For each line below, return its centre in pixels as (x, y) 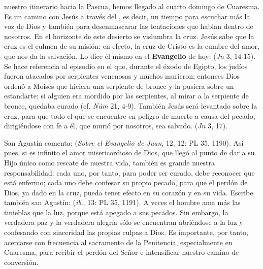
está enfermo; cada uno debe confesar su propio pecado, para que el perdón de (126, 182)
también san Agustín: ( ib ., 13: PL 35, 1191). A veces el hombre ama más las (122, 202)
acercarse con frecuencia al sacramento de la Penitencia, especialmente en (118, 242)
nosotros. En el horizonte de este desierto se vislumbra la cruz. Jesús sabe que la (129, 36)
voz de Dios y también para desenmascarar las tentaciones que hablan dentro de (129, 26)
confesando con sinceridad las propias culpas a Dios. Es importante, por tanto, (126, 232)
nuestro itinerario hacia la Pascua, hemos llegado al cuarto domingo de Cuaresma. (132, 6)
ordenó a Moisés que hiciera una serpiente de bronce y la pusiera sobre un (119, 86)
